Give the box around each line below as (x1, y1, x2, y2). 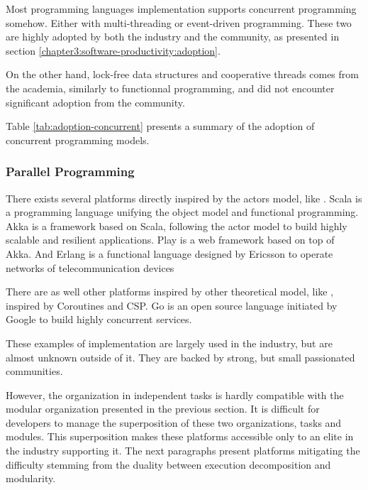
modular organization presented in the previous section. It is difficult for (6, 401, 320, 416)
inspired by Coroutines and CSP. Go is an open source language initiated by (6, 298, 338, 312)
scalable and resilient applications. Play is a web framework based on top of (6, 232, 335, 247)
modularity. (6, 471, 56, 486)
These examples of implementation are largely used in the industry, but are (6, 335, 333, 350)
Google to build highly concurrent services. (6, 312, 192, 327)
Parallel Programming (6, 163, 135, 180)
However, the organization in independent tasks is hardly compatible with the (6, 387, 344, 402)
